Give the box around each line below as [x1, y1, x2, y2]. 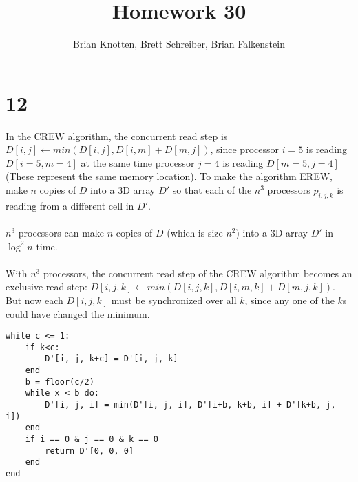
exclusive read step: [6, 279, 87, 294]
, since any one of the [244, 292, 335, 307]
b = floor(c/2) [25, 376, 94, 387]
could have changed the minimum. [6, 306, 150, 321]
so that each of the [172, 183, 252, 197]
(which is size [167, 225, 223, 240]
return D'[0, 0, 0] [45, 445, 134, 456]
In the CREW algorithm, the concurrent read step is [6, 128, 228, 143]
